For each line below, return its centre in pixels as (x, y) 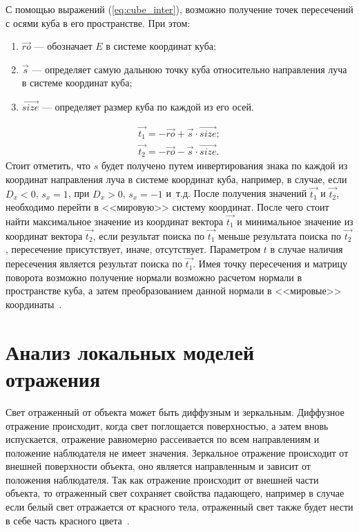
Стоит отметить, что (48, 165)
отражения (53, 378)
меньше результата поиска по (280, 235)
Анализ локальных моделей (130, 351)
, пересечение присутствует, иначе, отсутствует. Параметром (133, 249)
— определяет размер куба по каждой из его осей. (148, 107)
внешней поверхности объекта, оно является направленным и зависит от (158, 466)
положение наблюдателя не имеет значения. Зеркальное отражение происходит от (177, 452)
